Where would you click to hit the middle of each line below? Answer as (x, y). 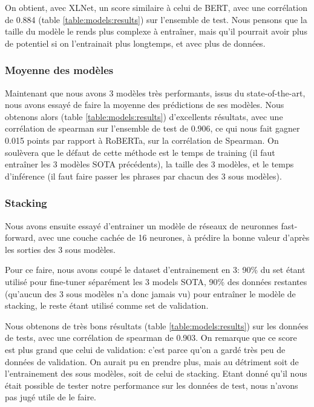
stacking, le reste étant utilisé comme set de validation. (107, 305)
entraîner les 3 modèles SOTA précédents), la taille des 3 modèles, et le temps (149, 164)
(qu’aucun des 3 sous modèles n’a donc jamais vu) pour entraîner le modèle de (150, 293)
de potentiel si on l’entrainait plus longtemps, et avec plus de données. (135, 43)
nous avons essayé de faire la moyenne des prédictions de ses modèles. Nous (145, 105)
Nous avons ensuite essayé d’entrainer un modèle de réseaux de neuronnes (142, 225)
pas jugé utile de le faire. (51, 397)
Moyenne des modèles (59, 70)
